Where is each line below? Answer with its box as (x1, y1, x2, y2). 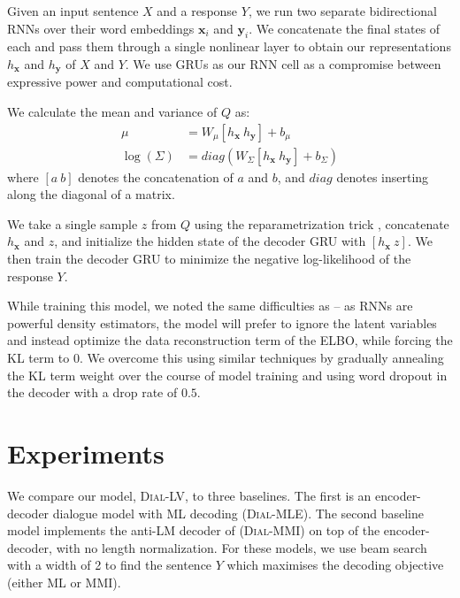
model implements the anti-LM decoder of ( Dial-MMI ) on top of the (7, 521, 380, 540)
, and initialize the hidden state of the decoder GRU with (54, 232, 366, 250)
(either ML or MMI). (7, 572, 121, 591)
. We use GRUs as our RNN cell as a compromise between (125, 54, 441, 73)
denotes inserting (336, 167, 429, 186)
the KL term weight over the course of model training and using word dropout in (7, 365, 448, 384)
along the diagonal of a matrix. (7, 185, 175, 203)
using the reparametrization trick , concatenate (194, 214, 449, 233)
